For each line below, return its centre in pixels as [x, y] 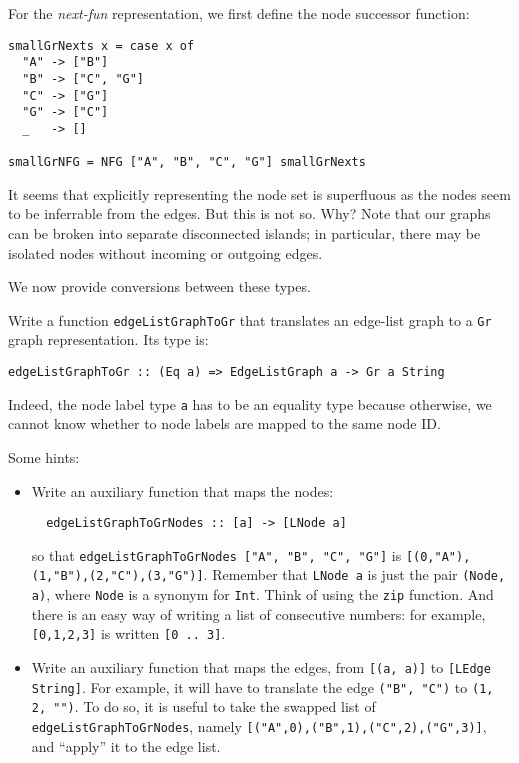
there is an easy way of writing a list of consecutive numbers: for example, [258, 613]
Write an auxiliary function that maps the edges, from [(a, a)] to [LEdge [261, 667]
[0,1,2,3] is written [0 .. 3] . [128, 633]
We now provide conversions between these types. [159, 286]
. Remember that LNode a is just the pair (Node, [354, 574]
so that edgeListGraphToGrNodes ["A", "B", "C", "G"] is [216, 554]
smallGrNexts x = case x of [101, 45]
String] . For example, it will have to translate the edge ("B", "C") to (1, [262, 686]
